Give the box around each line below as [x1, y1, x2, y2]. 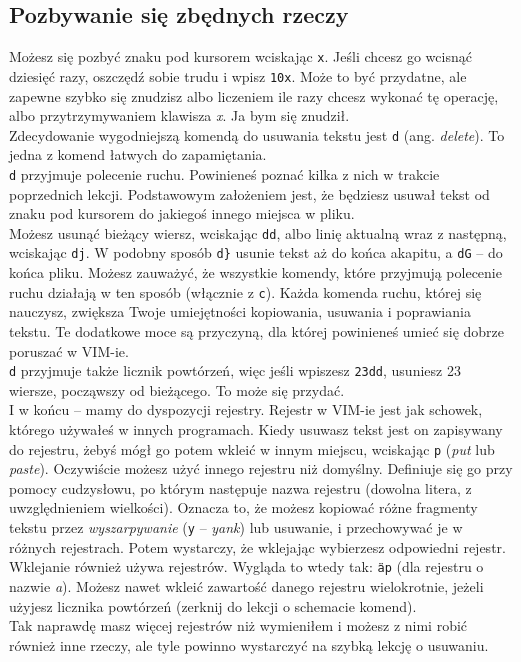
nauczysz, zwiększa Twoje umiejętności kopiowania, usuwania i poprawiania [9, 301, 471, 322]
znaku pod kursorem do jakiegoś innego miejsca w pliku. [9, 203, 355, 224]
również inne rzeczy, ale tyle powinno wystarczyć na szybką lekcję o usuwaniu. [9, 634, 489, 655]
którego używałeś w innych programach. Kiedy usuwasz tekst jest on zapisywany [9, 418, 503, 439]
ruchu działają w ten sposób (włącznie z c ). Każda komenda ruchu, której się [9, 281, 482, 302]
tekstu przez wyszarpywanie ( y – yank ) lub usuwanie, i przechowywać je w [9, 517, 463, 538]
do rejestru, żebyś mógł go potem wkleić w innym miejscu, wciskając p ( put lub [9, 438, 495, 459]
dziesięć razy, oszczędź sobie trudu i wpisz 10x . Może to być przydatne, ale [9, 65, 467, 86]
